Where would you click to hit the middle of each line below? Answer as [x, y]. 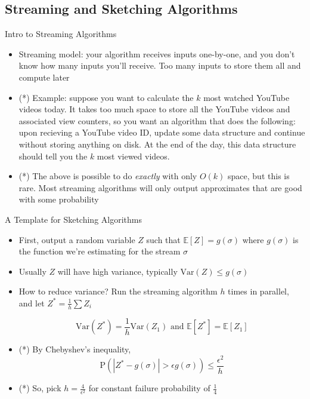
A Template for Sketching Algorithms [73, 219]
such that [163, 239]
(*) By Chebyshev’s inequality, [75, 349]
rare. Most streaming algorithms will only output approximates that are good [160, 187]
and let [32, 303]
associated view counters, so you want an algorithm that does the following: [157, 120]
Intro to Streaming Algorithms [61, 34]
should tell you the [53, 156]
